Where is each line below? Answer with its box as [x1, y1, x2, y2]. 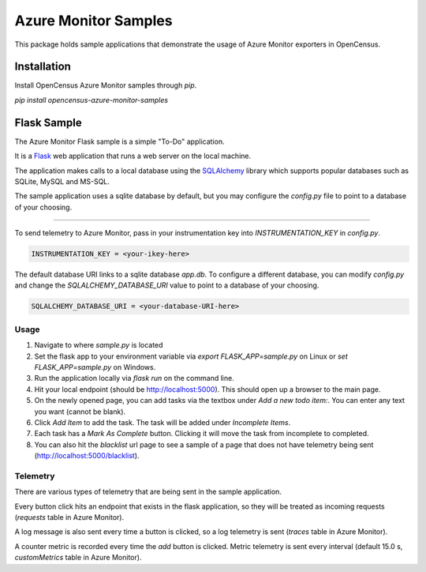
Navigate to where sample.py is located [34, 341, 163, 350]
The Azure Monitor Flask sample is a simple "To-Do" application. [14, 137, 225, 146]
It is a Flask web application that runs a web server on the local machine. [14, 151, 252, 161]
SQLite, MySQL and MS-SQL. [14, 176, 110, 186]
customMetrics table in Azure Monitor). [14, 553, 142, 563]
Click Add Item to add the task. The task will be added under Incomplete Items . [34, 417, 291, 427]
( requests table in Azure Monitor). [14, 513, 125, 521]
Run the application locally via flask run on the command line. [34, 374, 234, 383]
